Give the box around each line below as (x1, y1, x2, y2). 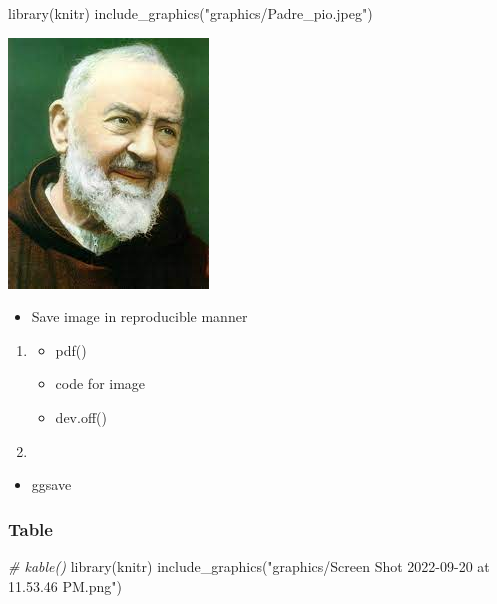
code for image (55, 373, 146, 394)
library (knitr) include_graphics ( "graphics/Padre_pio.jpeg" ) (8, 3, 373, 23)
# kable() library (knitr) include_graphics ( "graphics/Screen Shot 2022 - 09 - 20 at (8, 555, 490, 576)
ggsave (31, 474, 72, 495)
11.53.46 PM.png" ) (8, 575, 122, 596)
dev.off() (55, 406, 107, 427)
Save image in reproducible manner (31, 306, 248, 327)
